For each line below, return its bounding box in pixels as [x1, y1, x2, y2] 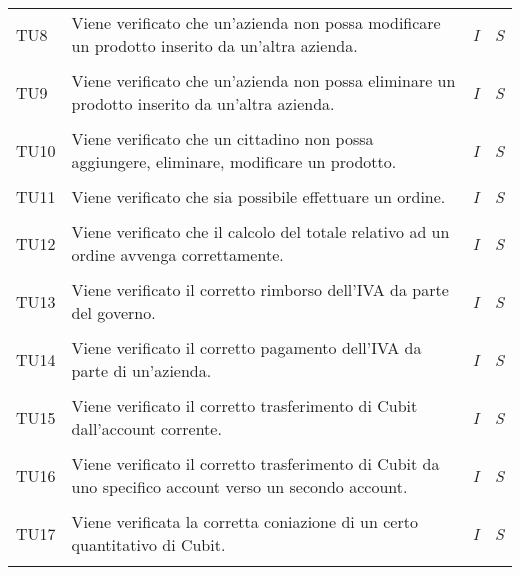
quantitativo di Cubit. [71, 533, 226, 556]
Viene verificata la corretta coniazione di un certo [71, 510, 418, 533]
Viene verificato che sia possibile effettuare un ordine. [71, 185, 446, 208]
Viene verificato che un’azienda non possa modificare [71, 11, 441, 34]
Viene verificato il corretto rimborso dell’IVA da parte [71, 278, 449, 301]
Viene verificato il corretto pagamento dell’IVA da [71, 336, 422, 359]
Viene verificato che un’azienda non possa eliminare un [71, 69, 456, 92]
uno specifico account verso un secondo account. [71, 475, 408, 498]
